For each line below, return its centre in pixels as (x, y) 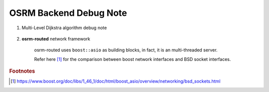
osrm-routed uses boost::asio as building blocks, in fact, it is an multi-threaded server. (126, 50)
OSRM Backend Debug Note (68, 13)
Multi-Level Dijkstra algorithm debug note (64, 28)
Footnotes (22, 71)
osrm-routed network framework (56, 39)
